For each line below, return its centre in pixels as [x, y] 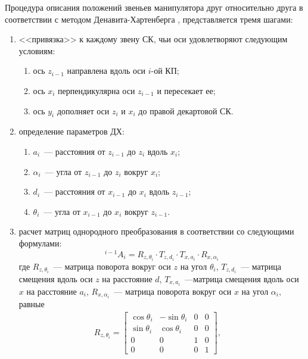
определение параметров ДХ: [71, 131]
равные [32, 303]
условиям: [37, 50]
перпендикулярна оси [97, 90]
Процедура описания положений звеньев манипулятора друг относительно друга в [154, 7]
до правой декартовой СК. [186, 110]
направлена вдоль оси [106, 71]
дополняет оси [83, 110]
